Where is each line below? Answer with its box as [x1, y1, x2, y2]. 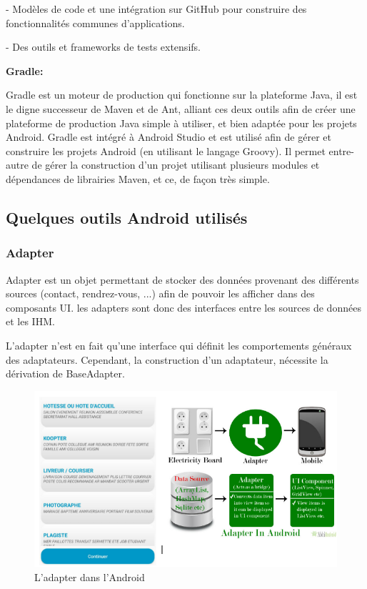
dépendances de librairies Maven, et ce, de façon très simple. [6, 171, 270, 186]
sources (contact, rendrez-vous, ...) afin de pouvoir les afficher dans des [6, 286, 315, 301]
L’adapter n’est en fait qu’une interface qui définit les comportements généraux [6, 337, 352, 352]
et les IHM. [6, 314, 55, 329]
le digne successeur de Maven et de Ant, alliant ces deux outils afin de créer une [6, 101, 356, 116]
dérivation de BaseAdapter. [6, 366, 125, 381]
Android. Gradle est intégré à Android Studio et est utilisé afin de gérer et [6, 129, 331, 144]
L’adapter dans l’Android [34, 569, 145, 584]
